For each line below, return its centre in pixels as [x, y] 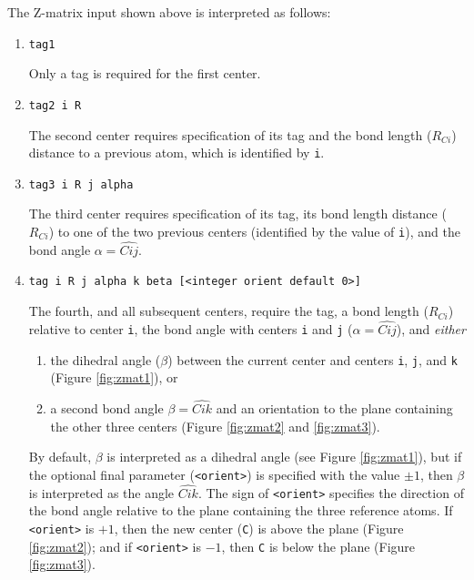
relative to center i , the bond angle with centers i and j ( [191, 328]
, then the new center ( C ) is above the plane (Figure [259, 528]
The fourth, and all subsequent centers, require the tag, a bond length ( [228, 311]
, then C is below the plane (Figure [318, 546]
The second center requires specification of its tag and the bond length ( [230, 134]
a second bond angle [107, 408]
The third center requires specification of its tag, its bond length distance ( [237, 214]
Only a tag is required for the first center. [145, 73]
